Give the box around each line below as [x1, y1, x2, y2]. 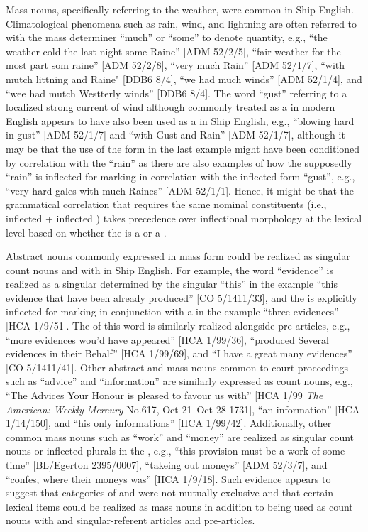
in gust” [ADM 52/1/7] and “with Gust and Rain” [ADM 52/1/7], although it [6, 127, 345, 142]
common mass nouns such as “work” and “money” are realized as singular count [6, 429, 355, 444]
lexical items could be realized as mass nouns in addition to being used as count [6, 499, 353, 514]
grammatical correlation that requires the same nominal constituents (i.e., [6, 197, 327, 212]
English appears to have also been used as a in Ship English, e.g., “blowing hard [6, 113, 355, 128]
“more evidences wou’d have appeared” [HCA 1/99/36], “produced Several [6, 332, 329, 347]
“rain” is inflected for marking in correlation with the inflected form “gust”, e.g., [6, 169, 355, 184]
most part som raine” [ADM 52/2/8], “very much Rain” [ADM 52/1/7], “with [6, 58, 345, 72]
